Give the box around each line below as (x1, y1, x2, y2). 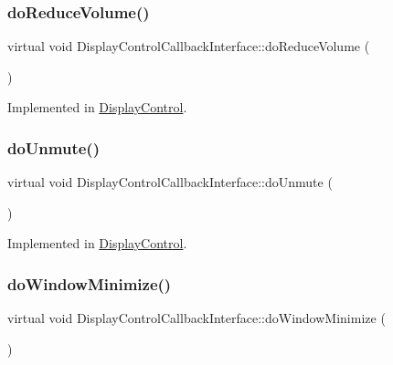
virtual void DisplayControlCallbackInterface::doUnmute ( (7, 172, 333, 192)
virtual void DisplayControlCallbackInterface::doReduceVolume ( (7, 36, 370, 56)
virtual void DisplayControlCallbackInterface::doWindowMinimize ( (7, 308, 386, 328)
